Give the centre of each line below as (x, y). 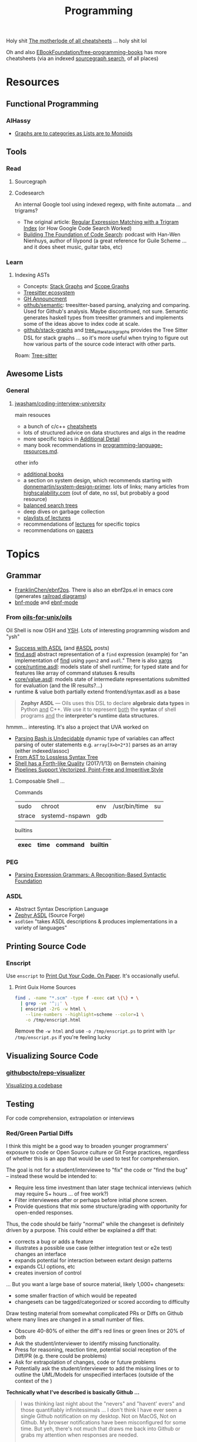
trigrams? (26, 211)
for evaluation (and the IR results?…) (59, 685)
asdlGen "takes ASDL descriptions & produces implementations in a (96, 922)
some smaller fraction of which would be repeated (76, 1296)
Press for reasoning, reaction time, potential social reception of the (96, 1350)
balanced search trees (51, 505)
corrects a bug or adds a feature (54, 1241)
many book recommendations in (62, 445)
